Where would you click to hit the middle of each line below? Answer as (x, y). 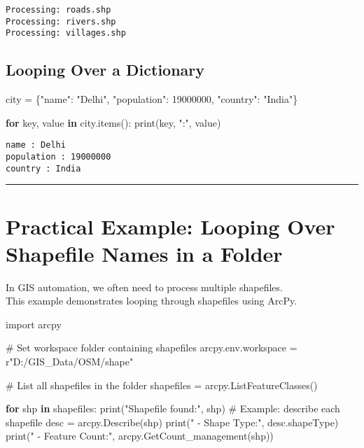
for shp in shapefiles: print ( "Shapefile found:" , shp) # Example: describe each (173, 408)
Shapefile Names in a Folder (144, 253)
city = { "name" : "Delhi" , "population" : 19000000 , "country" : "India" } (152, 99)
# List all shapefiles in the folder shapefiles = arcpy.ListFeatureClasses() (162, 385)
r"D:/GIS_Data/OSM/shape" (70, 362)
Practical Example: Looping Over (170, 226)
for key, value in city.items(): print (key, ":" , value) (113, 122)
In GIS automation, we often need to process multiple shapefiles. (144, 287)
